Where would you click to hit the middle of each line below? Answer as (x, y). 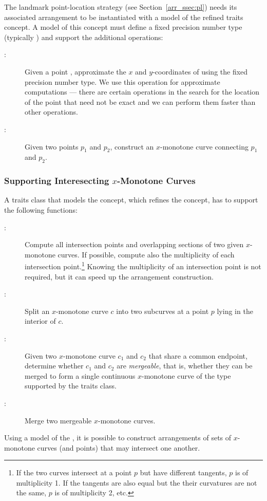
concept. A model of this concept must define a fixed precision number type (123, 27)
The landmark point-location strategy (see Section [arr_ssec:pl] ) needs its (121, 7)
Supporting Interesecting (57, 181)
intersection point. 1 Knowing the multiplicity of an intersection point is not (143, 265)
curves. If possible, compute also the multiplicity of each (146, 254)
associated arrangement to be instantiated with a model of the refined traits (124, 17)
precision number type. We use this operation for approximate (122, 81)
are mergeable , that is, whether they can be (185, 366)
